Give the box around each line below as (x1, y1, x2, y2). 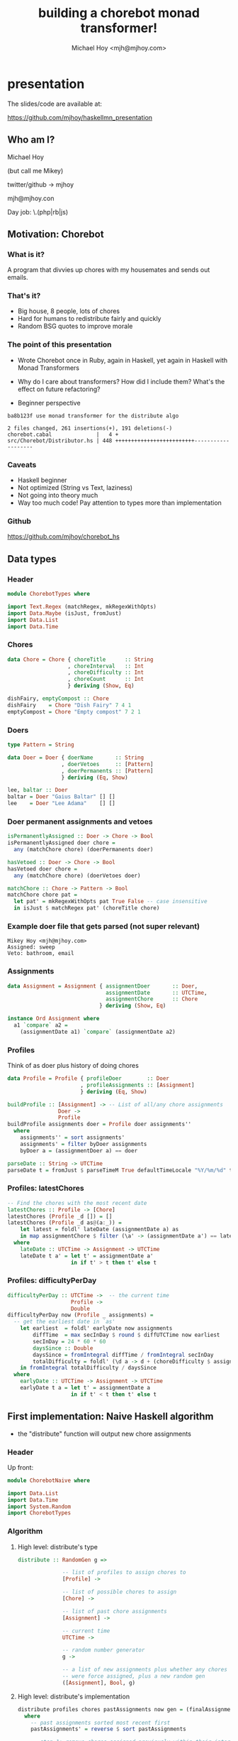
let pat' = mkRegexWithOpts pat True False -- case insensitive (13, 898, 208, 905)
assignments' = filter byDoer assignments (20, 1140, 147, 1147)
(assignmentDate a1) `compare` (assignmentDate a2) (20, 1028, 176, 1035)
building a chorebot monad (38, 5, 200, 21)
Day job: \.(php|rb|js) (7, 207, 69, 216)
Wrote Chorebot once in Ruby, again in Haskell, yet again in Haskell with (17, 356, 228, 364)
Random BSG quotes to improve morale (17, 322, 133, 331)
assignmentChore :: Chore (105, 995, 198, 1003)
